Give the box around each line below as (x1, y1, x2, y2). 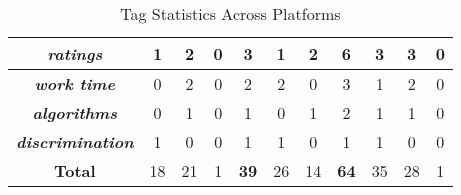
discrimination (16, 130, 134, 153)
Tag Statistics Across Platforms (120, 2, 341, 25)
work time (34, 72, 115, 95)
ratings (47, 42, 103, 65)
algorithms (32, 101, 117, 124)
